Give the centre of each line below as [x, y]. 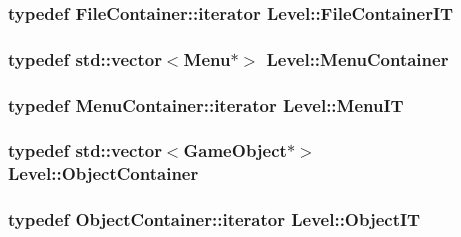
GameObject [235, 150]
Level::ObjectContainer [103, 173]
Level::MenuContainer [357, 58]
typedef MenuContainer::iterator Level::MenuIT [206, 104]
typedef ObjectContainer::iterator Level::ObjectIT [214, 219]
